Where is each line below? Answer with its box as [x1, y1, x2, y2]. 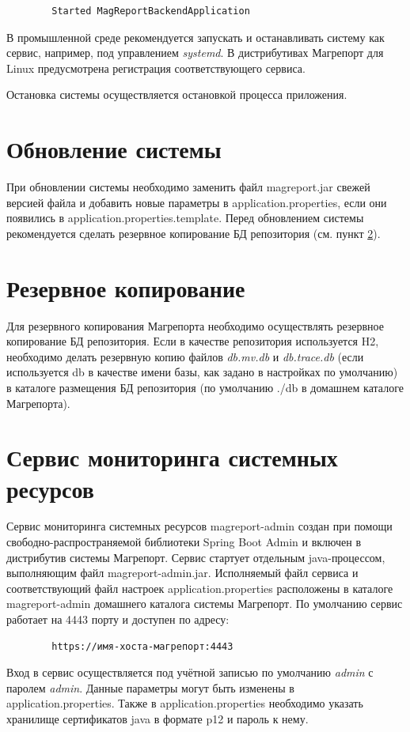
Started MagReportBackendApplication [51, 6, 250, 17]
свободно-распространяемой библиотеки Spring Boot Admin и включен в [6, 534, 362, 550]
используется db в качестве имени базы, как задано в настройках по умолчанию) [6, 364, 398, 380]
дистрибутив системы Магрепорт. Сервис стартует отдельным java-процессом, [6, 549, 385, 565]
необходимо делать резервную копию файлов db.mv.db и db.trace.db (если [6, 348, 364, 364]
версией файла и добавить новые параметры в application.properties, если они [6, 194, 387, 210]
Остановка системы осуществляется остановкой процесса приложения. [6, 86, 347, 103]
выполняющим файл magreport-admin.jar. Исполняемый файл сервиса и [6, 564, 359, 581]
